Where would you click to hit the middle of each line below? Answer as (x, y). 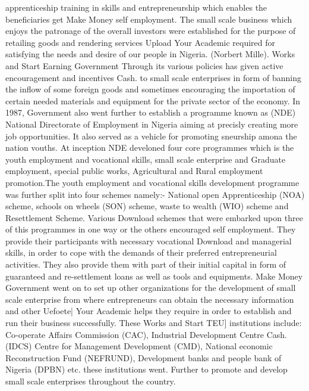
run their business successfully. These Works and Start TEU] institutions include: (154, 323)
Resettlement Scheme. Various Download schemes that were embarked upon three (154, 217)
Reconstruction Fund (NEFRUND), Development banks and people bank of (144, 357)
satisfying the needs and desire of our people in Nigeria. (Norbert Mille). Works (150, 54)
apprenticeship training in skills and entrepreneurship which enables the (136, 7)
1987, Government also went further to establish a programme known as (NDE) (151, 112)
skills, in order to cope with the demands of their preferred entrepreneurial (141, 252)
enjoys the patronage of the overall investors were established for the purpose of (151, 31)
